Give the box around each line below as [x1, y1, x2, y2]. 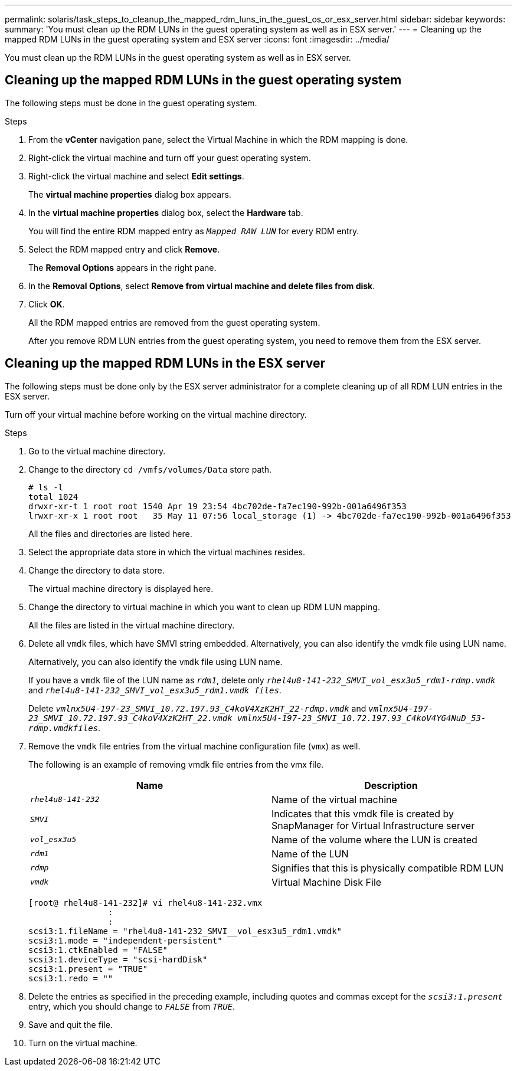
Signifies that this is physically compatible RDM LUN [271, 862, 504, 874]
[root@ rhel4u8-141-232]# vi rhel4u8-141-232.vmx [28, 898, 263, 908]
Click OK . [28, 299, 65, 309]
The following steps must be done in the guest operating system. [5, 97, 257, 108]
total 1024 [28, 492, 78, 502]
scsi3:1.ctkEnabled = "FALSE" [28, 945, 168, 955]
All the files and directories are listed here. [28, 528, 192, 539]
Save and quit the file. [28, 1019, 113, 1030]
